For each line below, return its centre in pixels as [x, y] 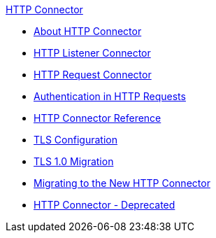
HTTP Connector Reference [98, 118]
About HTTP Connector [88, 31]
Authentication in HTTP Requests [110, 96]
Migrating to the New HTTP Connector [122, 183]
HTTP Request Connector [93, 75]
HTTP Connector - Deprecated [105, 205]
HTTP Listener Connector [92, 53]
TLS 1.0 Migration [74, 161]
